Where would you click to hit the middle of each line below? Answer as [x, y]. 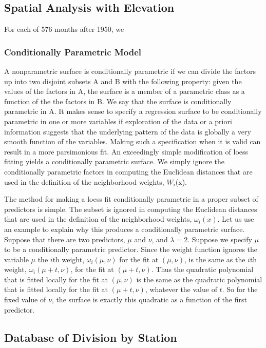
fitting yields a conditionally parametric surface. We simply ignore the [114, 161]
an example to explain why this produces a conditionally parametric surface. [125, 229]
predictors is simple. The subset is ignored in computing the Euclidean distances [131, 209]
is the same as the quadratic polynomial [199, 279]
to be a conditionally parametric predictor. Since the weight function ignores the [131, 249]
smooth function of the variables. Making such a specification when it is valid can [132, 141]
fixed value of [25, 299]
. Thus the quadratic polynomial [202, 269]
